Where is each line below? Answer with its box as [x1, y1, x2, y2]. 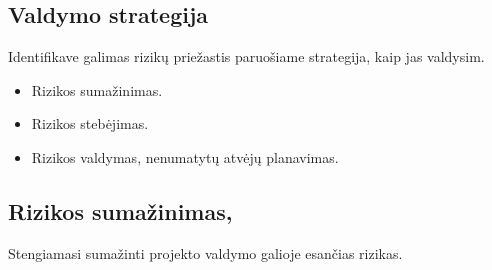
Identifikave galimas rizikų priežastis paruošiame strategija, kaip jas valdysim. [8, 46, 485, 67]
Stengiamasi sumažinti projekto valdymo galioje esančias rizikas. [8, 242, 403, 263]
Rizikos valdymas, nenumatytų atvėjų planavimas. [31, 146, 339, 167]
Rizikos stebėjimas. [31, 113, 149, 134]
